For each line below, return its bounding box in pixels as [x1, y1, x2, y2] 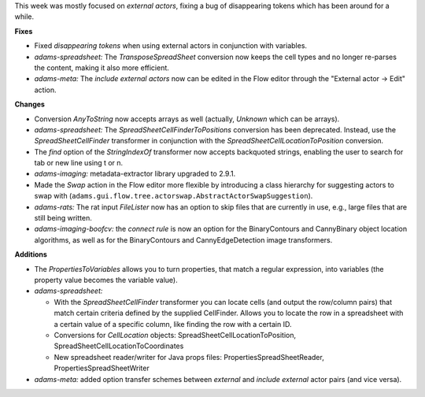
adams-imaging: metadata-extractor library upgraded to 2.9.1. [34, 169, 236, 179]
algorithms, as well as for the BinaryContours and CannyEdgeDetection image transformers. [34, 235, 333, 244]
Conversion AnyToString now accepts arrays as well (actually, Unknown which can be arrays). [34, 114, 340, 124]
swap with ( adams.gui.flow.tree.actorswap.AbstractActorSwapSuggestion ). [34, 191, 313, 201]
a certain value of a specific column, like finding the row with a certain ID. [54, 319, 292, 328]
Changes [14, 99, 45, 109]
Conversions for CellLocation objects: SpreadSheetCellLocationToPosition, [54, 330, 297, 339]
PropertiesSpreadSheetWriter [54, 363, 150, 373]
